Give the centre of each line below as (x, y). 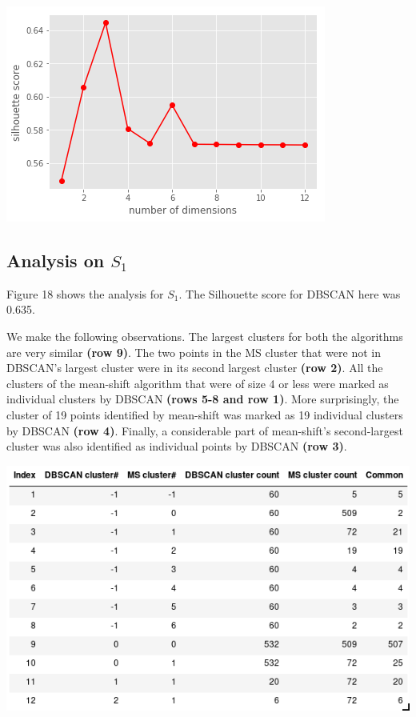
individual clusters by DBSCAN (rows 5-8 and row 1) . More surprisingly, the (203, 399)
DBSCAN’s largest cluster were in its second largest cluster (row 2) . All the (195, 368)
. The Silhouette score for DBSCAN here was (290, 293)
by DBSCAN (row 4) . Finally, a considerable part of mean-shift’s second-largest (205, 430)
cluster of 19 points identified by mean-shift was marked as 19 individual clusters (205, 414)
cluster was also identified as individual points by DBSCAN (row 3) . (177, 446)
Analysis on (56, 260)
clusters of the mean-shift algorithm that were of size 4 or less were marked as (198, 383)
